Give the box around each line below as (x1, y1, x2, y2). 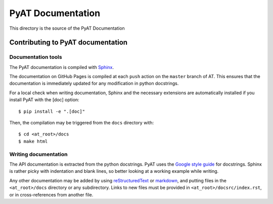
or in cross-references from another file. (9, 191, 94, 197)
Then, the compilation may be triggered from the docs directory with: (9, 120, 154, 126)
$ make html (18, 139, 48, 144)
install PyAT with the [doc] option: (9, 97, 79, 103)
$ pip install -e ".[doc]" (18, 108, 85, 114)
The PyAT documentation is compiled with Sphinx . (9, 64, 114, 70)
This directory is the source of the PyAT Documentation (9, 25, 125, 31)
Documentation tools (9, 53, 63, 60)
